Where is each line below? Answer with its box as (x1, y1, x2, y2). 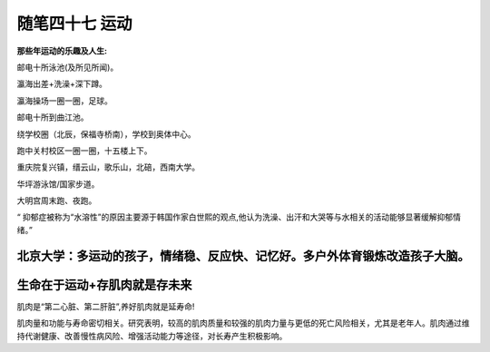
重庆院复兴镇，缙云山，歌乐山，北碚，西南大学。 (16, 161, 200, 172)
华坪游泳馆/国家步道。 (16, 178, 100, 190)
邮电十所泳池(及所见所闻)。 (16, 62, 119, 73)
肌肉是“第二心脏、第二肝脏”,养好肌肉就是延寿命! (16, 300, 195, 312)
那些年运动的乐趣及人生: (16, 45, 108, 56)
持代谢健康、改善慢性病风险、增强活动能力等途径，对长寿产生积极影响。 (16, 330, 288, 341)
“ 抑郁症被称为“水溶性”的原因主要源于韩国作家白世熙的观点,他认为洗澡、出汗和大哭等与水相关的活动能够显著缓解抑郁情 (16, 211, 462, 222)
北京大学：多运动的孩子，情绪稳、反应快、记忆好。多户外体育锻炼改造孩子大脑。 (16, 248, 470, 263)
